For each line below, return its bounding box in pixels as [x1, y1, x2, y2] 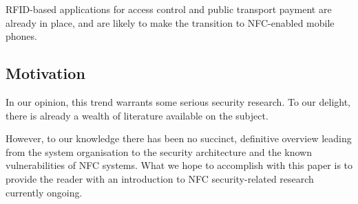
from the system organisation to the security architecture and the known [6, 144, 312, 159]
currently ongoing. [6, 185, 83, 199]
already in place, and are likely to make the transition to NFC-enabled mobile [6, 15, 335, 30]
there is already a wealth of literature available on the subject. [6, 108, 268, 122]
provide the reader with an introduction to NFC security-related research [6, 171, 314, 185]
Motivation [6, 63, 85, 84]
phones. [6, 29, 37, 43]
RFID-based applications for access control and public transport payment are [6, 2, 332, 16]
